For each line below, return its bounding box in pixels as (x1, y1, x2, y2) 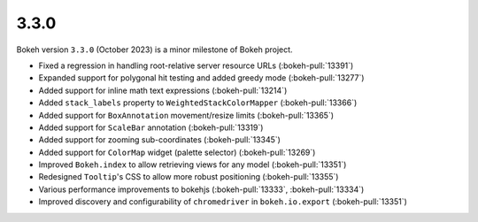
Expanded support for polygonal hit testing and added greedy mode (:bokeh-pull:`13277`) (38, 73, 365, 83)
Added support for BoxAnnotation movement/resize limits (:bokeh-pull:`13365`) (38, 110, 335, 120)
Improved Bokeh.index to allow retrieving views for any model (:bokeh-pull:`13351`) (38, 159, 347, 170)
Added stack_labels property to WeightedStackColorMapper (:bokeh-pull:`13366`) (38, 97, 358, 108)
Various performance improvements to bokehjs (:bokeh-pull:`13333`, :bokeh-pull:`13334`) (38, 184, 365, 195)
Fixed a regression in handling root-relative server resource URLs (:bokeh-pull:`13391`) (38, 60, 354, 71)
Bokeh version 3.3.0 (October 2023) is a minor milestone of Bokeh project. (16, 44, 293, 55)
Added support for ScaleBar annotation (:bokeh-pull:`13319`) (38, 122, 264, 133)
